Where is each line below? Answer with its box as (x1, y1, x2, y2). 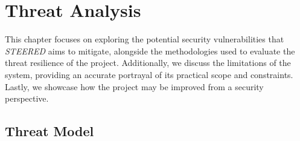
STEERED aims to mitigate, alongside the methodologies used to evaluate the (5, 44, 295, 57)
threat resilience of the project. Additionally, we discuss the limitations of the (5, 56, 291, 69)
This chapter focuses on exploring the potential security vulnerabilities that (5, 33, 284, 45)
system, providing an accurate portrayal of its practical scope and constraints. (5, 68, 293, 80)
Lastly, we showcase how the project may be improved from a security (5, 80, 264, 93)
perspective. (5, 92, 49, 105)
